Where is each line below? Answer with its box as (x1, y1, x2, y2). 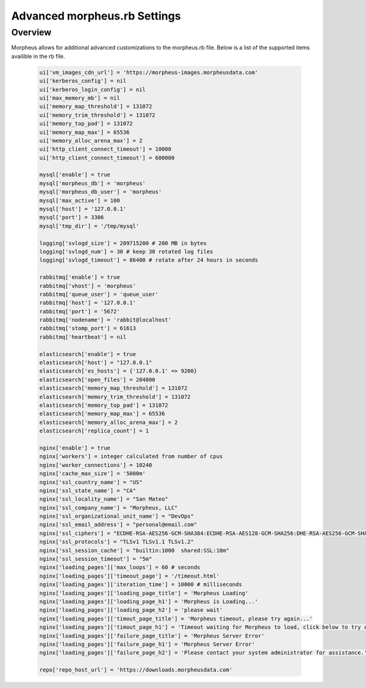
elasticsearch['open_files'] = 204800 (39, 376, 156, 383)
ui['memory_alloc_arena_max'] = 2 (39, 137, 143, 144)
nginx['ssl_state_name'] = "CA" (39, 487, 137, 494)
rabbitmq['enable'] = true (39, 274, 120, 281)
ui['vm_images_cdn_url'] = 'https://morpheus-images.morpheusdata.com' (39, 69, 259, 76)
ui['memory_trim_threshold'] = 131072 (39, 112, 156, 118)
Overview (11, 27, 52, 38)
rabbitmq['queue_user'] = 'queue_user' (39, 290, 159, 298)
